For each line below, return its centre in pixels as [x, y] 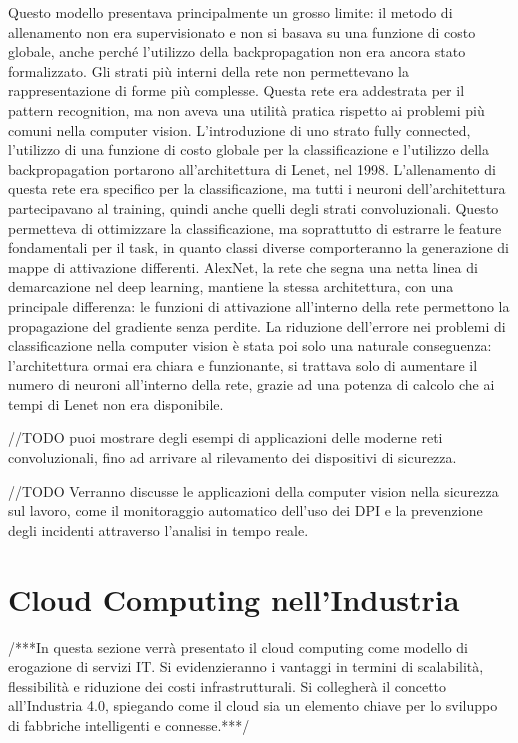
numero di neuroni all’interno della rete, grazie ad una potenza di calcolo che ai [251, 384]
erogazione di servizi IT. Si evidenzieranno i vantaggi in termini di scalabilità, [246, 666]
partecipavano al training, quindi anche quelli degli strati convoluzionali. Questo [253, 207]
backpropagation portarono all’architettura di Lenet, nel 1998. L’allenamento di [252, 168]
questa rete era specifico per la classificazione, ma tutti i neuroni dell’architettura [257, 188]
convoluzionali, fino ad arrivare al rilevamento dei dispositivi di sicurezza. [232, 457]
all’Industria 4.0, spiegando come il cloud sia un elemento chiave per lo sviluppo [253, 705]
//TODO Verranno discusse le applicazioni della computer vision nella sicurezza [253, 490]
